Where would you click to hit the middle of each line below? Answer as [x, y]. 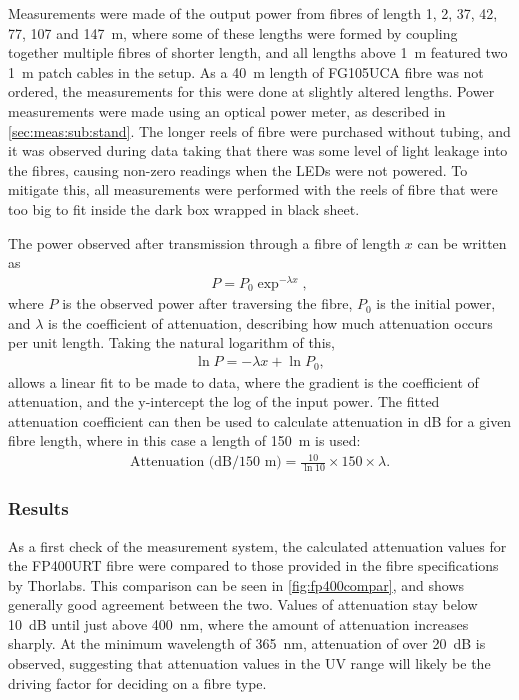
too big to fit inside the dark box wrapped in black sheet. [184, 208]
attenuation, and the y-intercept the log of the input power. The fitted [224, 401]
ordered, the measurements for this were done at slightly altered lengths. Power [251, 91]
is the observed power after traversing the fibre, [207, 303]
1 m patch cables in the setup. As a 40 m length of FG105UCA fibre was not [246, 71]
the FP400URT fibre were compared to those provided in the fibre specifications [253, 565]
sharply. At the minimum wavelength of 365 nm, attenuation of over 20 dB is [247, 643]
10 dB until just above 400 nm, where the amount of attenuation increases [238, 623]
